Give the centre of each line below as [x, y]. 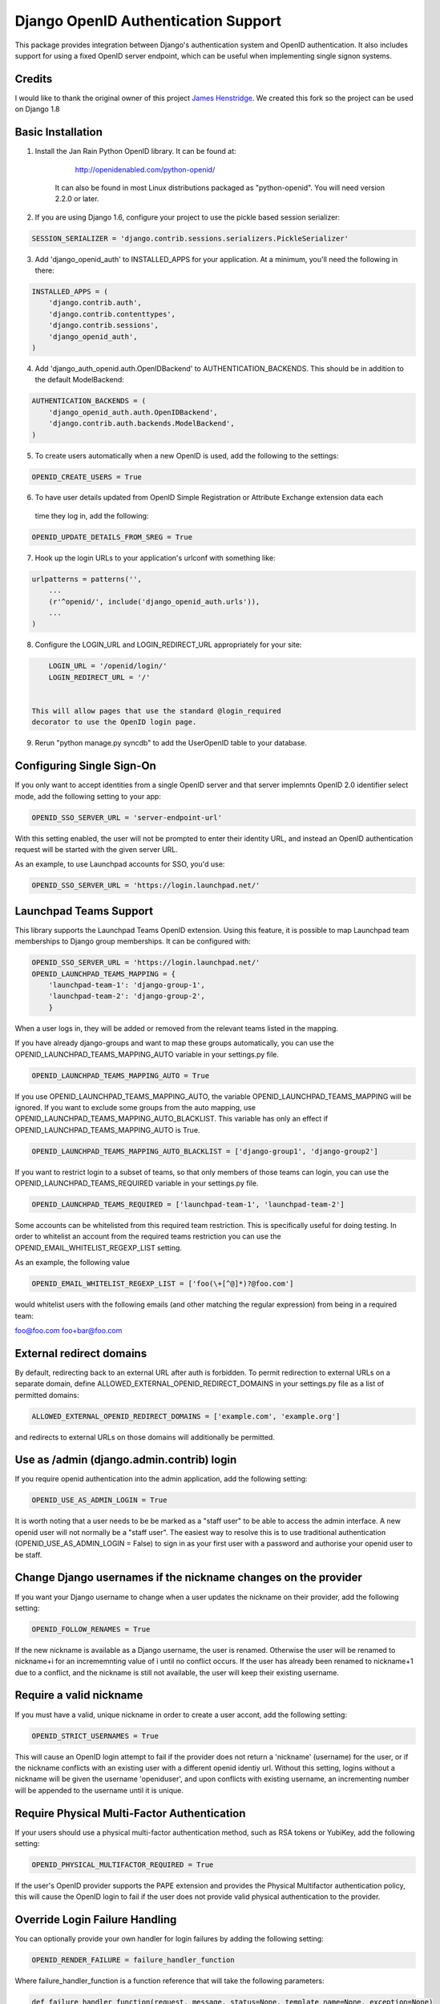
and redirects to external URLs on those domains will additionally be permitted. [145, 1437]
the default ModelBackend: [79, 380]
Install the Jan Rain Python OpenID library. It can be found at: [135, 152]
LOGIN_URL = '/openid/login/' [108, 666]
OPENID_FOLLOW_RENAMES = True [91, 1629]
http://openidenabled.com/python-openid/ [145, 169]
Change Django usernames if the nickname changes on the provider [188, 1578]
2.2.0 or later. [77, 199]
